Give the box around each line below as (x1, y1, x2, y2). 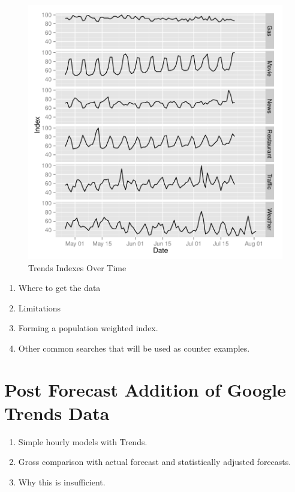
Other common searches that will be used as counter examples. (18, 341, 250, 354)
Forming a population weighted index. (18, 322, 158, 334)
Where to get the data (18, 281, 101, 294)
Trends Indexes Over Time (28, 261, 127, 274)
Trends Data (4, 400, 110, 425)
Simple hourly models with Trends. (18, 435, 147, 448)
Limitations (18, 301, 61, 314)
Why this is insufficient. (18, 476, 106, 488)
